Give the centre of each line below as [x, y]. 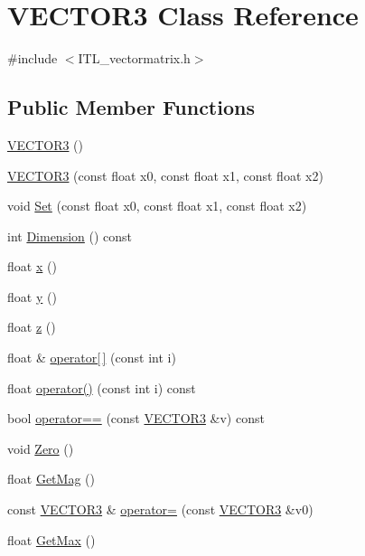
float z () [32, 327]
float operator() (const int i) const [102, 387]
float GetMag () [51, 479]
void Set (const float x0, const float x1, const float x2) [157, 206]
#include [33, 58]
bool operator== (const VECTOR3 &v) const [136, 418]
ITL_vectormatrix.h [134, 58]
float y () [32, 296]
